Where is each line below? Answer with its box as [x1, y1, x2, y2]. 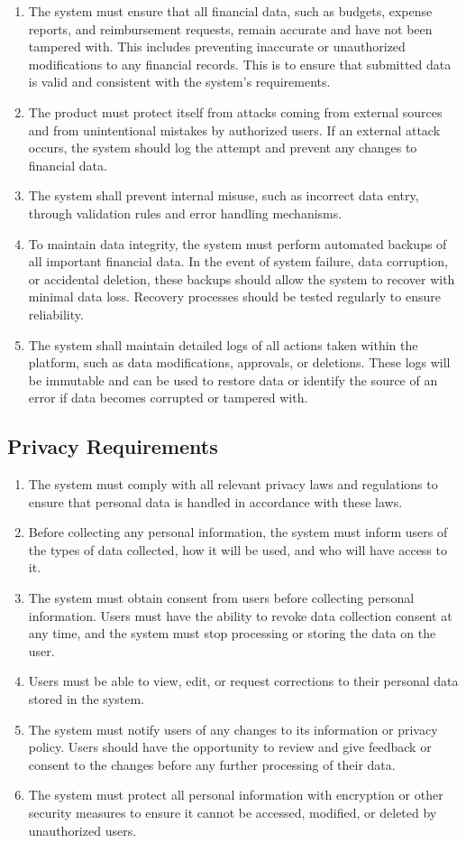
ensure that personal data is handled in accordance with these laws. [28, 492, 403, 511]
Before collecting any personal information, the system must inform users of [28, 523, 448, 542]
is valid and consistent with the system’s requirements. [28, 72, 331, 91]
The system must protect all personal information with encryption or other [28, 785, 443, 804]
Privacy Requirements [7, 432, 218, 460]
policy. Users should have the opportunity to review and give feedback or [28, 737, 432, 756]
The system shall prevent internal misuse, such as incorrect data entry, [28, 186, 419, 205]
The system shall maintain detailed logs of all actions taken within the [28, 335, 418, 354]
